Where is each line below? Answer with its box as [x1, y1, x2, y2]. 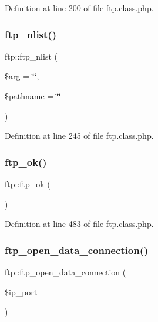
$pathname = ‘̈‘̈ [5, 90, 61, 102]
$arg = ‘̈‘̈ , [5, 70, 39, 82]
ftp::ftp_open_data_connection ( [5, 266, 126, 278]
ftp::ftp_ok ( [5, 178, 51, 190]
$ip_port [5, 285, 38, 298]
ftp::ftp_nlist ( [5, 50, 58, 62]
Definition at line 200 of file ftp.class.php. [5, 2, 154, 14]
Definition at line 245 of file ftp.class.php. [5, 129, 154, 142]
